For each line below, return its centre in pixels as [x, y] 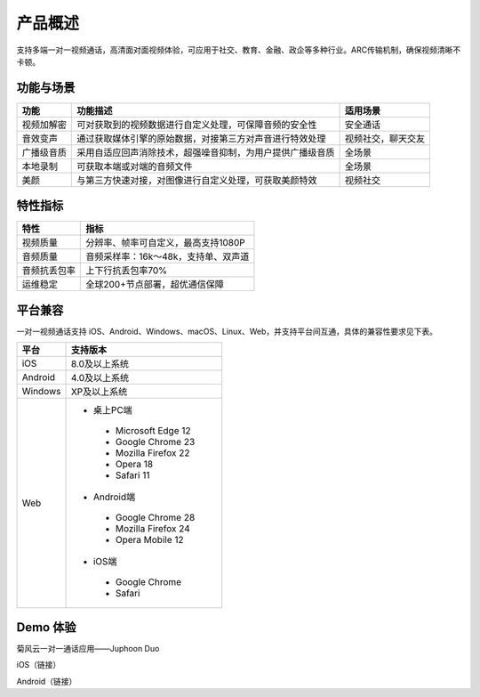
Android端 [114, 497]
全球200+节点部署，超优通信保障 [155, 285]
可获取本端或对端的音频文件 [135, 166]
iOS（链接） [39, 665]
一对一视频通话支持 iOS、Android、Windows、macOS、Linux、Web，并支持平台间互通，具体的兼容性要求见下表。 [227, 331]
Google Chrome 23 [155, 442]
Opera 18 [134, 465]
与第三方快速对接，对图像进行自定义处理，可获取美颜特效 [197, 180]
